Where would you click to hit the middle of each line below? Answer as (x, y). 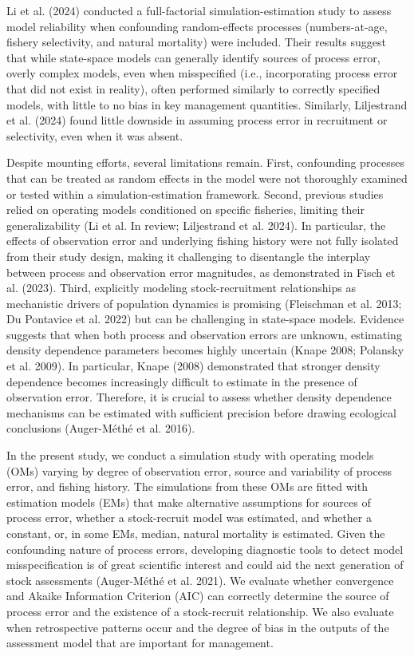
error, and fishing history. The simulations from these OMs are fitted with (187, 486)
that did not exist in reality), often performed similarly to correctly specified (193, 88)
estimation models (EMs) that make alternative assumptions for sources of (189, 502)
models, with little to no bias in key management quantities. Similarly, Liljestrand (207, 104)
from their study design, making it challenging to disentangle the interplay (189, 256)
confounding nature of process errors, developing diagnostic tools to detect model (205, 549)
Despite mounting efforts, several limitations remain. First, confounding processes (205, 162)
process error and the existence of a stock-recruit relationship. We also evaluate (200, 611)
